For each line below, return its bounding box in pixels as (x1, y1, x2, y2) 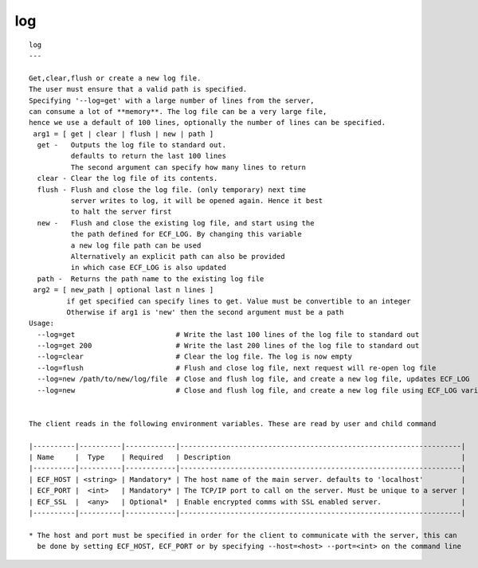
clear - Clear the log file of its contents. (37, 174, 218, 183)
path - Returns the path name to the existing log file (37, 274, 264, 283)
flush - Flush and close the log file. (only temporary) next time (37, 185, 307, 194)
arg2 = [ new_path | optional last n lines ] (33, 285, 214, 295)
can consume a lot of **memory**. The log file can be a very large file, (29, 107, 327, 116)
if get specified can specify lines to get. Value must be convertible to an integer (66, 296, 412, 306)
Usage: (29, 319, 55, 328)
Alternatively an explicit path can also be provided (70, 252, 286, 260)
